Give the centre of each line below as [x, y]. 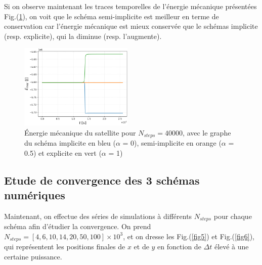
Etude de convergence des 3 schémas [102, 180]
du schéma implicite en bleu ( [70, 143]
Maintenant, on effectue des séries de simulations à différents [98, 216]
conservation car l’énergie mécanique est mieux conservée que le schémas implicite [131, 26]
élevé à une [231, 247]
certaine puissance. [33, 256]
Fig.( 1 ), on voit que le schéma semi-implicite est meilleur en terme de [112, 16]
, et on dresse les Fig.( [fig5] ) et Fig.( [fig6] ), [189, 236]
